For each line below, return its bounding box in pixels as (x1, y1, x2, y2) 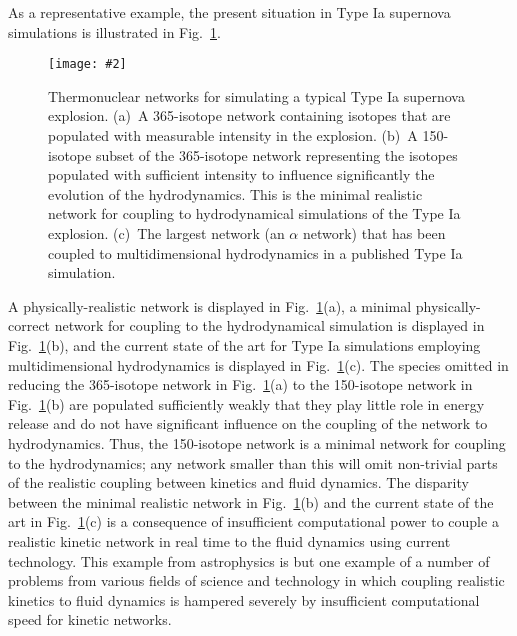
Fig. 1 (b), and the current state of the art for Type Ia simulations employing (8, 334, 481, 355)
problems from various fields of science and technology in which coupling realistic (8, 570, 505, 591)
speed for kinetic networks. (8, 609, 172, 630)
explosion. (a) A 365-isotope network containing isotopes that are (48, 105, 451, 126)
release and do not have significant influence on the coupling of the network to (8, 413, 488, 434)
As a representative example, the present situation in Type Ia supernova (8, 2, 451, 22)
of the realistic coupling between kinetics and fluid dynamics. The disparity (8, 472, 469, 493)
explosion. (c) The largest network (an (48, 223, 285, 243)
